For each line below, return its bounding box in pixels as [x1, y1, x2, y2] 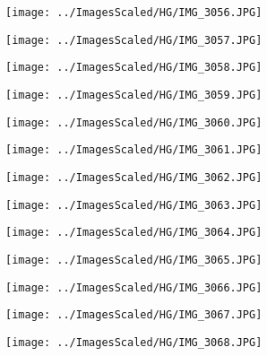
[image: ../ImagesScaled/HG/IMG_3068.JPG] [5, 335, 263, 349]
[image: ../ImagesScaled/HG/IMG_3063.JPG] [5, 198, 263, 212]
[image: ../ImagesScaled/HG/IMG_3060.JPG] [5, 116, 263, 129]
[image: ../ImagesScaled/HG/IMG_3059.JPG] [5, 88, 263, 101]
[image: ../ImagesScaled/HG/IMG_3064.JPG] [5, 226, 263, 239]
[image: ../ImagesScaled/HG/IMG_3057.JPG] [5, 33, 263, 47]
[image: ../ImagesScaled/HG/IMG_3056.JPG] [5, 6, 263, 19]
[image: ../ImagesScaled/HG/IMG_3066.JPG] [5, 281, 263, 294]
